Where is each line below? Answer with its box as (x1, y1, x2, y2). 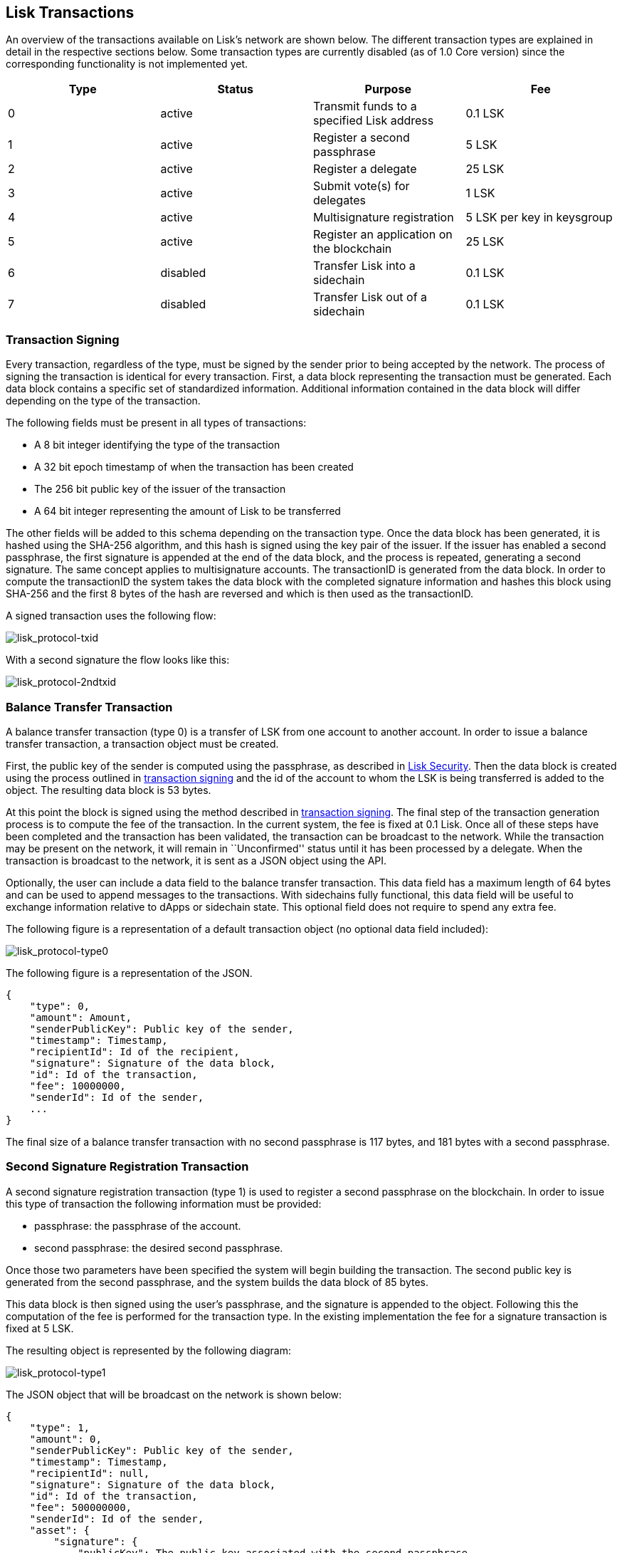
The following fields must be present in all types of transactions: (6, 417, 307, 429)
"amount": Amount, (29, 1011, 132, 1023)
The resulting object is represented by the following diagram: (6, 1344, 291, 1356)
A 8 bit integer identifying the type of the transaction (34, 439, 280, 451)
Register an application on (313, 227, 453, 242)
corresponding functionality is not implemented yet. (6, 58, 248, 70)
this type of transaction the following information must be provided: (6, 1197, 322, 1210)
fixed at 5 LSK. (6, 1322, 74, 1334)
